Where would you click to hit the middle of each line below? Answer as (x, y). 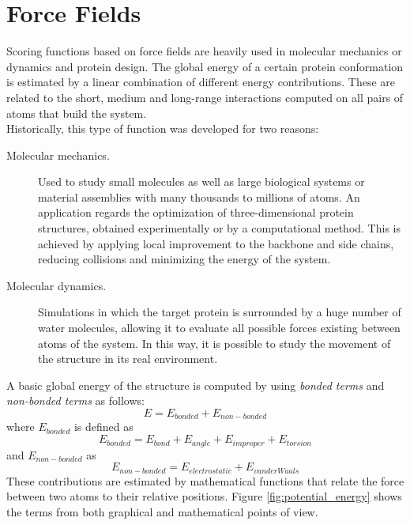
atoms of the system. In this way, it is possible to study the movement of (214, 343)
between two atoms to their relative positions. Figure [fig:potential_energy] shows (204, 496)
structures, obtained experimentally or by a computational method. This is (219, 228)
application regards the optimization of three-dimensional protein (196, 212)
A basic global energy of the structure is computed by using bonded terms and (196, 385)
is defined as (103, 427)
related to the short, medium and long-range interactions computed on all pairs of (205, 97)
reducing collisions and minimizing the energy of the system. (184, 259)
